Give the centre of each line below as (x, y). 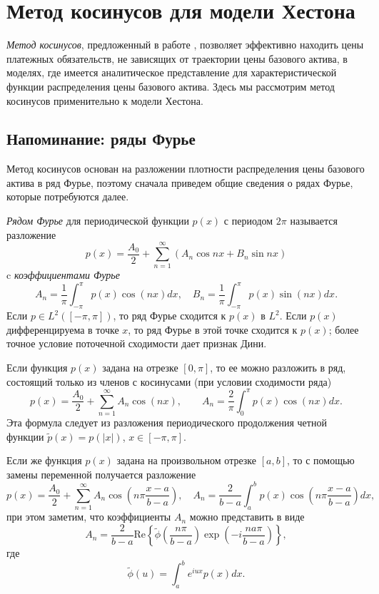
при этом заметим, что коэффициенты (89, 517)
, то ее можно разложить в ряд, (278, 368)
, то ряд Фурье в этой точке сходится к (213, 329)
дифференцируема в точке (63, 329)
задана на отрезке (140, 368)
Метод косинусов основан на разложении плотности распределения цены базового (186, 169)
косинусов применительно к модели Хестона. (105, 100)
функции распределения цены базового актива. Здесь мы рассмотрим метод (171, 86)
